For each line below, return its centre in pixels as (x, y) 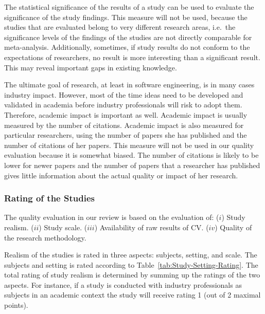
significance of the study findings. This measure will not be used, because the (126, 17)
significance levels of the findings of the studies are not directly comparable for (128, 37)
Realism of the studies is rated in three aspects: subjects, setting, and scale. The (131, 255)
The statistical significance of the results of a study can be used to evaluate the (129, 7)
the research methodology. (45, 237)
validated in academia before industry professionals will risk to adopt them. (123, 105)
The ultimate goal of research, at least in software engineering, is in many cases (129, 85)
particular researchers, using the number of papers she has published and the (126, 135)
